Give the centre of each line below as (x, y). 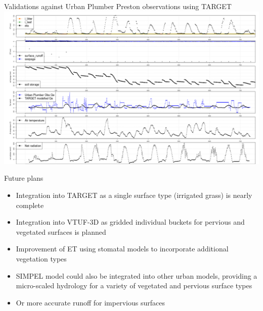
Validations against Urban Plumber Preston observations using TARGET (118, 6)
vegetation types (41, 258)
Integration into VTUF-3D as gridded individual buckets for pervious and (130, 222)
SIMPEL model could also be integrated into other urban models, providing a (137, 275)
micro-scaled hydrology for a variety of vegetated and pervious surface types (134, 286)
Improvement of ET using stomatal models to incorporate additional (122, 249)
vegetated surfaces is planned (61, 231)
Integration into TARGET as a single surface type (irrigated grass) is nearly (134, 195)
